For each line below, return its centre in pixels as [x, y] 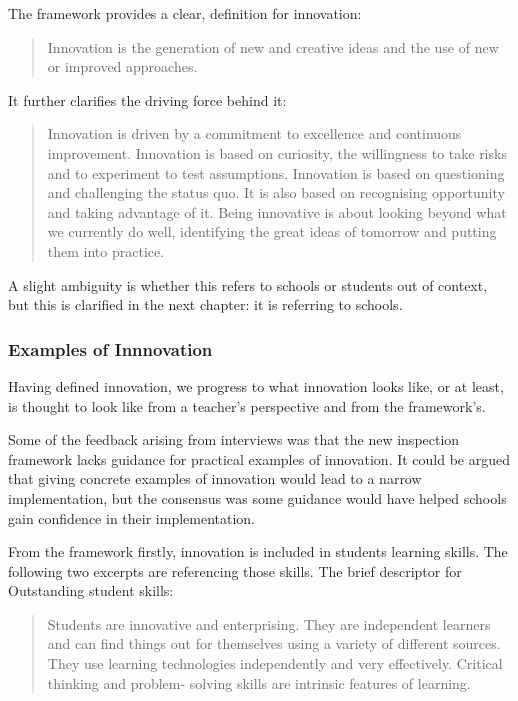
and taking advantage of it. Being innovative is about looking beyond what [277, 211]
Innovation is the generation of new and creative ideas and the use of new [273, 46]
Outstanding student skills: [91, 590]
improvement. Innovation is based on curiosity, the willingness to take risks [277, 152]
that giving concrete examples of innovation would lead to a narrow [215, 478]
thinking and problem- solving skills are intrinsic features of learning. [259, 682]
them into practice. [106, 250]
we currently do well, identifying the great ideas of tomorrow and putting [272, 231]
